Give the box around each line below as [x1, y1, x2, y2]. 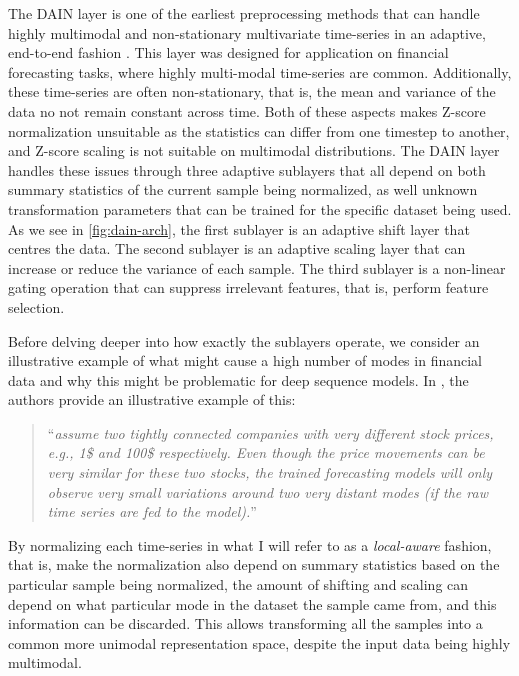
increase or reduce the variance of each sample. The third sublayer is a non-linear [8, 257, 506, 278]
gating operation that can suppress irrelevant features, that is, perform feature [8, 277, 489, 298]
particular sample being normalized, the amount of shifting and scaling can [8, 574, 469, 595]
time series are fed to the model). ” [47, 501, 257, 522]
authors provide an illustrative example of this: [8, 389, 296, 410]
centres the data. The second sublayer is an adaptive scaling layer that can [8, 238, 466, 259]
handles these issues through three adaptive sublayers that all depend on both [8, 159, 486, 180]
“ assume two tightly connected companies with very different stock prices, [47, 422, 494, 443]
